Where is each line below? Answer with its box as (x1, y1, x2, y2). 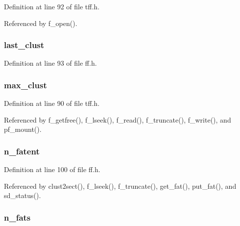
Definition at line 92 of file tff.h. (4, 1, 100, 11)
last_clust (4, 39, 45, 51)
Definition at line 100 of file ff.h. (4, 164, 100, 175)
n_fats (4, 211, 31, 223)
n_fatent (4, 145, 40, 157)
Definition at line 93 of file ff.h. (4, 58, 97, 68)
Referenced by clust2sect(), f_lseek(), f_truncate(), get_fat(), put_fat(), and (4, 180, 237, 191)
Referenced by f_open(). (4, 18, 77, 28)
